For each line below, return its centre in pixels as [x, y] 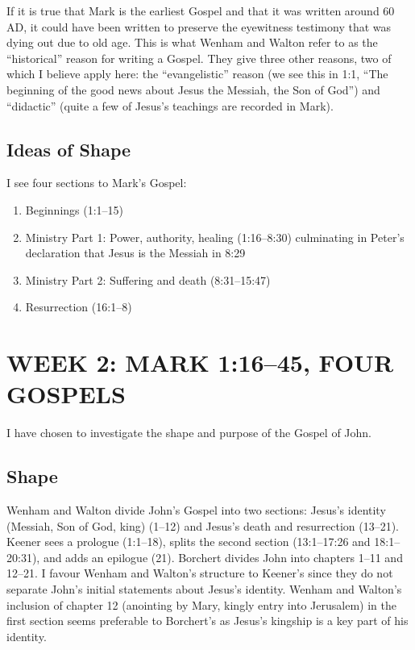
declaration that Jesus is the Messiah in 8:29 [135, 253]
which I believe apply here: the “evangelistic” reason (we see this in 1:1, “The [197, 74]
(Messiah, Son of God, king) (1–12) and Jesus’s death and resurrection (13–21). [203, 525]
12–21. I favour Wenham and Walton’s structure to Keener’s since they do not [200, 573]
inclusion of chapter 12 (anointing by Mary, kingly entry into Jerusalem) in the [201, 604]
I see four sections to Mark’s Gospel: [97, 183]
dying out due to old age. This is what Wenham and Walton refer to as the [192, 42]
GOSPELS [66, 394]
